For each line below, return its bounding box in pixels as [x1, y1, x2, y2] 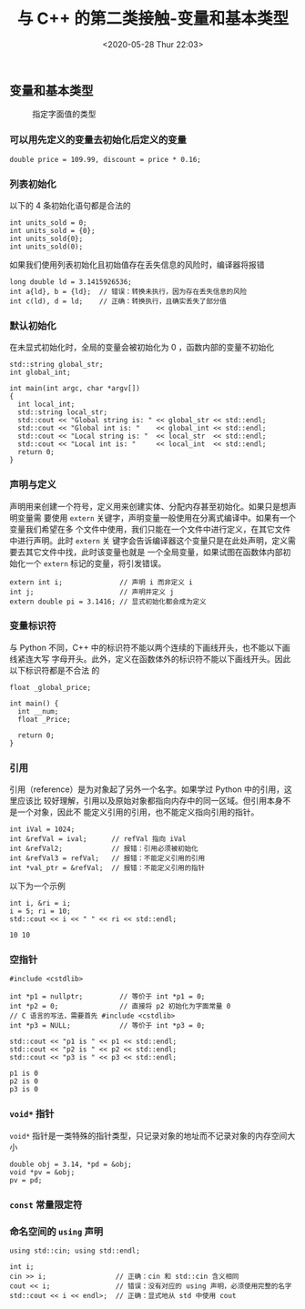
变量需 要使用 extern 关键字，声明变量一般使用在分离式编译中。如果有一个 [16, 512, 296, 523]
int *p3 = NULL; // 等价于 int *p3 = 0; [9, 1021, 206, 1030]
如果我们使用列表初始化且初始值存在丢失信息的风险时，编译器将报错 [9, 259, 265, 269]
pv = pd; [9, 1175, 43, 1184]
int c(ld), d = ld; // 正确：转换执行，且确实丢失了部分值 [9, 297, 228, 306]
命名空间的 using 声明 [9, 1225, 104, 1238]
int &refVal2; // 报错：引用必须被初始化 [9, 844, 198, 854]
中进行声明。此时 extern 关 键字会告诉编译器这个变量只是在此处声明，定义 [9, 534, 289, 546]
